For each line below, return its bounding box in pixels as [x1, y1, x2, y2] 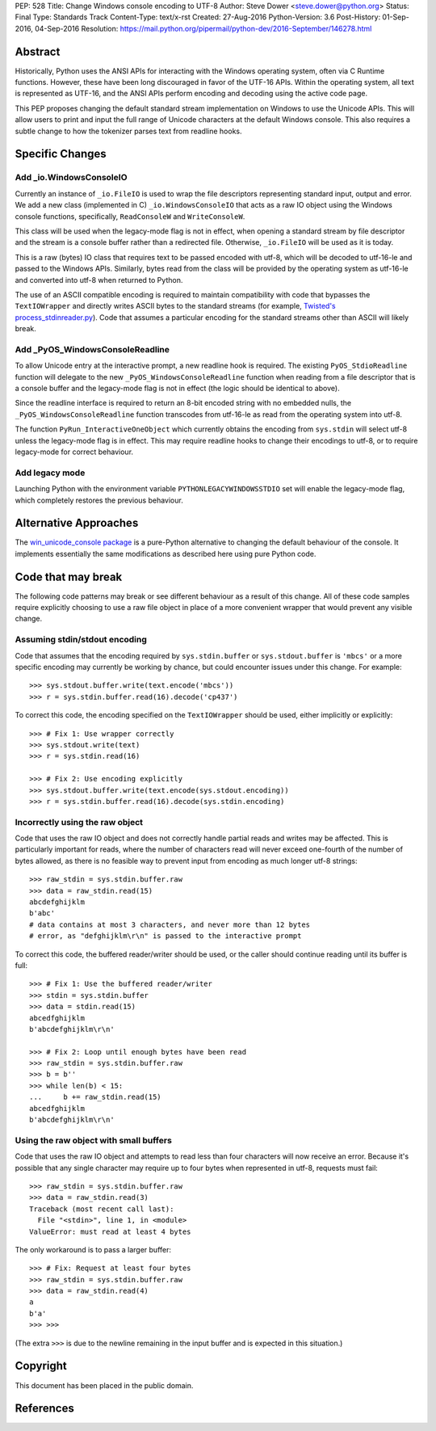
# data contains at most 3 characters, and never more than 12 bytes [29, 920, 311, 929]
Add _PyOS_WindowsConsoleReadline [15, 343, 170, 355]
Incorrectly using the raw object [15, 816, 144, 827]
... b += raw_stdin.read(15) [29, 1092, 161, 1102]
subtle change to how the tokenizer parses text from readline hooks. [15, 126, 242, 136]
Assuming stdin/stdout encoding [15, 634, 147, 646]
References [15, 1402, 74, 1416]
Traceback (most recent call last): [29, 1204, 174, 1214]
